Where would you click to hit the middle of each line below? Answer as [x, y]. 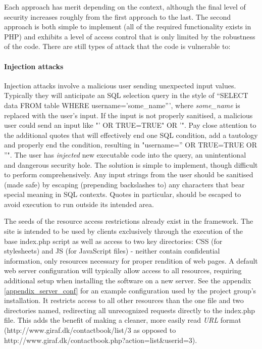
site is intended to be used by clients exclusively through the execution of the [123, 231]
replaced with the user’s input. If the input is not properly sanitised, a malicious [128, 115]
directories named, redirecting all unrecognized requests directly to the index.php [130, 310]
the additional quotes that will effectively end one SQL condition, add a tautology [131, 135]
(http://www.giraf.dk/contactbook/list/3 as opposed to [90, 330]
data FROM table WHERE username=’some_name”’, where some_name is [122, 105]
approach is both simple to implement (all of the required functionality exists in [128, 27]
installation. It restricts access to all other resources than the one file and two [124, 300]
